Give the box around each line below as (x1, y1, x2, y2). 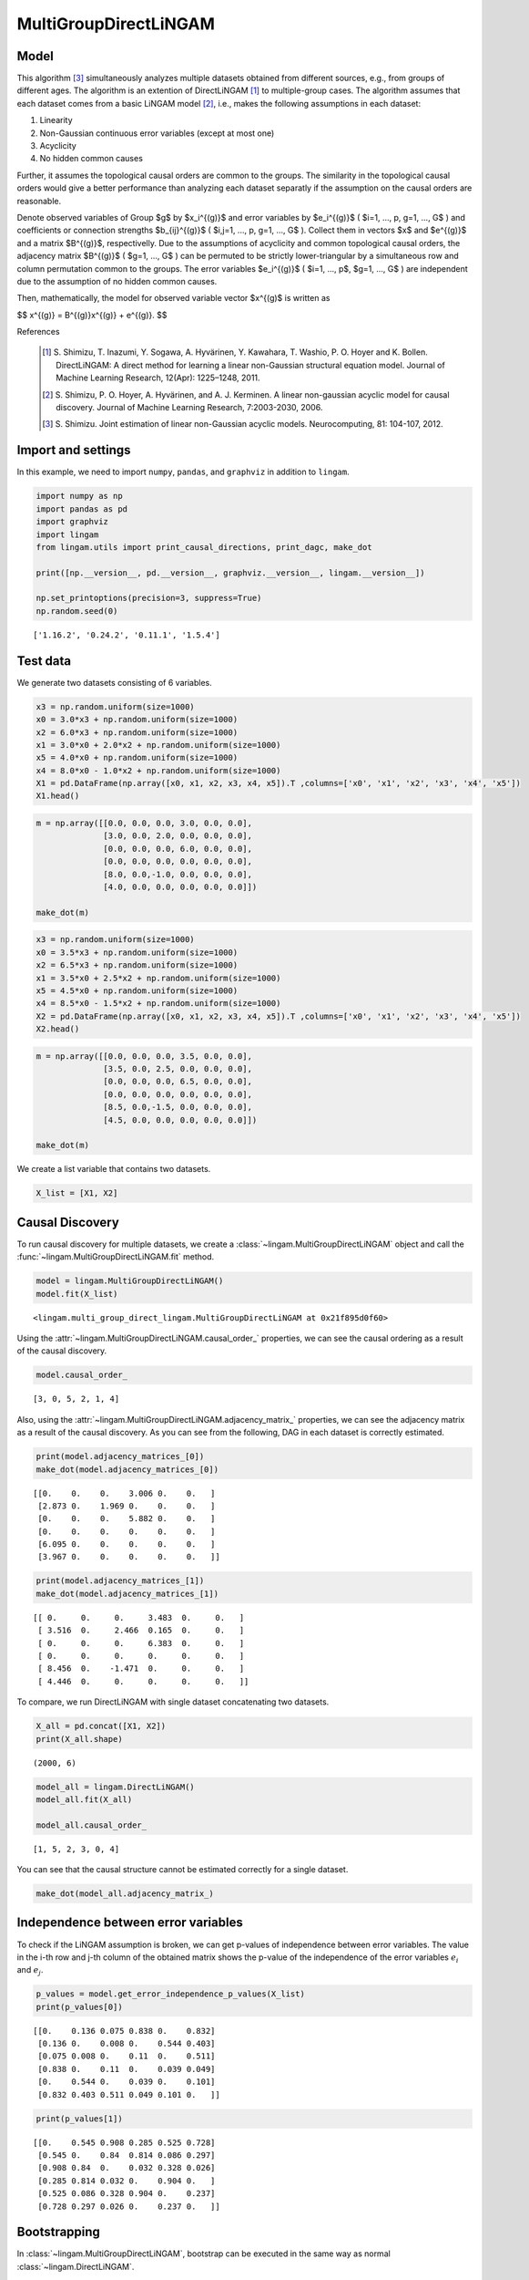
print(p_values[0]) (36, 2002, 123, 2012)
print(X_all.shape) (36, 1734, 123, 1744)
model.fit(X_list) (36, 1289, 118, 1299)
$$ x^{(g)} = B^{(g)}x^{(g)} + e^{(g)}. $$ (16, 309, 168, 320)
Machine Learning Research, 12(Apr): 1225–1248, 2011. (56, 372, 260, 383)
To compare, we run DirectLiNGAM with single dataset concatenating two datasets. (16, 1696, 330, 1707)
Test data (16, 653, 72, 668)
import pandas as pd (36, 503, 127, 514)
